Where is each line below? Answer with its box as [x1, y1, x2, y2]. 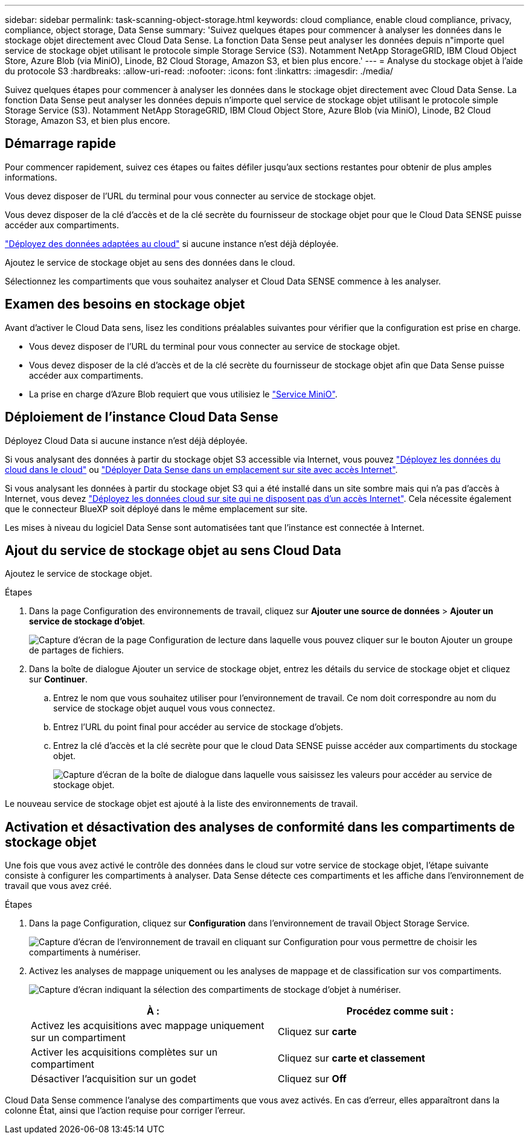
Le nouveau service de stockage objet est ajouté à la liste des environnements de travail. [5, 798, 358, 809]
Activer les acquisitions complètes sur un [31, 1046, 218, 1059]
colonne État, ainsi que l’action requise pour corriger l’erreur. [5, 1105, 245, 1116]
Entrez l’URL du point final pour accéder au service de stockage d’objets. [53, 722, 343, 733]
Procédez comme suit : [346, 1005, 454, 1018]
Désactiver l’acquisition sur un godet [31, 1073, 197, 1085]
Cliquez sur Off [278, 1073, 347, 1085]
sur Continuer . [29, 674, 88, 685]
